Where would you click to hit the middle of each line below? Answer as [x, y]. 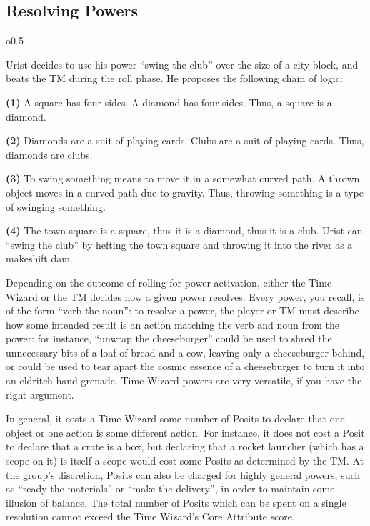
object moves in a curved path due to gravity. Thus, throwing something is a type [185, 192]
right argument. [40, 394]
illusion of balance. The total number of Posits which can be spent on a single [176, 502]
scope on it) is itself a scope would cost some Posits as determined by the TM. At [185, 461]
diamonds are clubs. [49, 154]
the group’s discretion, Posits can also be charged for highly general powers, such [183, 474]
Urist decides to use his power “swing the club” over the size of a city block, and [182, 64]
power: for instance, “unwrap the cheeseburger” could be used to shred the [169, 338]
